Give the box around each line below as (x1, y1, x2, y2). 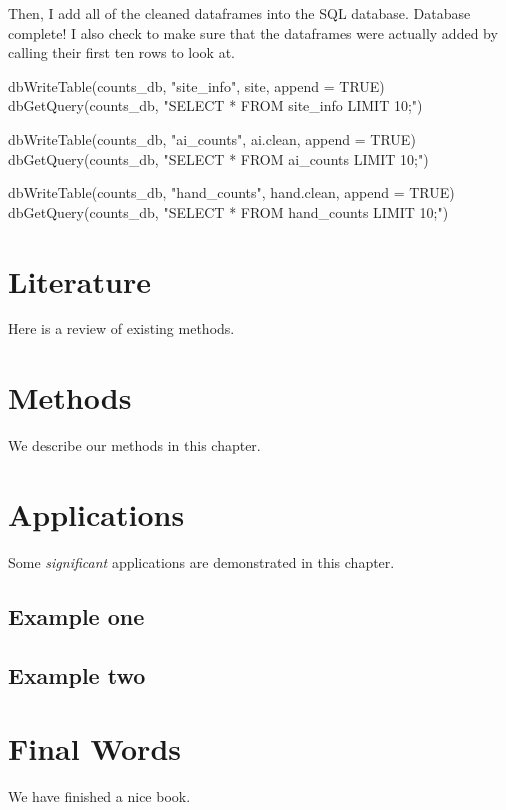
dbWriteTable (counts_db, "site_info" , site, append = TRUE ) (8, 75, 385, 96)
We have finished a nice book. (8, 786, 191, 807)
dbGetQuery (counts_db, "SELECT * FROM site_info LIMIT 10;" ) (8, 95, 423, 116)
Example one (8, 600, 145, 631)
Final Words (8, 728, 181, 769)
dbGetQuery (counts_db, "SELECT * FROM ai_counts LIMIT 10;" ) (8, 148, 429, 169)
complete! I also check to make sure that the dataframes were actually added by (8, 22, 498, 43)
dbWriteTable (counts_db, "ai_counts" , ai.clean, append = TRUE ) (8, 128, 416, 149)
